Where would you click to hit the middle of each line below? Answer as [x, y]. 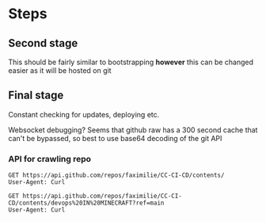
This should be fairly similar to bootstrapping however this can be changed [131, 62]
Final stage [36, 96]
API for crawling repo [50, 159]
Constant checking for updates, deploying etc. [84, 114]
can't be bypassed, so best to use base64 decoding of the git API [115, 138]
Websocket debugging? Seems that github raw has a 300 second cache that [133, 130]
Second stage [43, 43]
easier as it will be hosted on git [60, 71]
